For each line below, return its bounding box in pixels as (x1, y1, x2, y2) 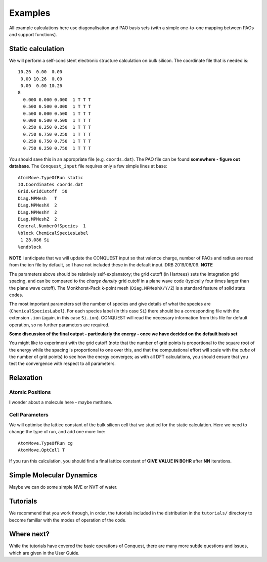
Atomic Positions (9, 389, 51, 396)
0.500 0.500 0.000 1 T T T (23, 104, 91, 109)
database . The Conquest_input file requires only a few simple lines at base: (9, 163, 168, 169)
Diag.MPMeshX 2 (18, 203, 57, 208)
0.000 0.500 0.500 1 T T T (23, 117, 91, 123)
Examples (9, 7, 50, 18)
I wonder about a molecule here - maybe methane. (9, 399, 113, 405)
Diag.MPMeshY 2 (18, 209, 57, 215)
